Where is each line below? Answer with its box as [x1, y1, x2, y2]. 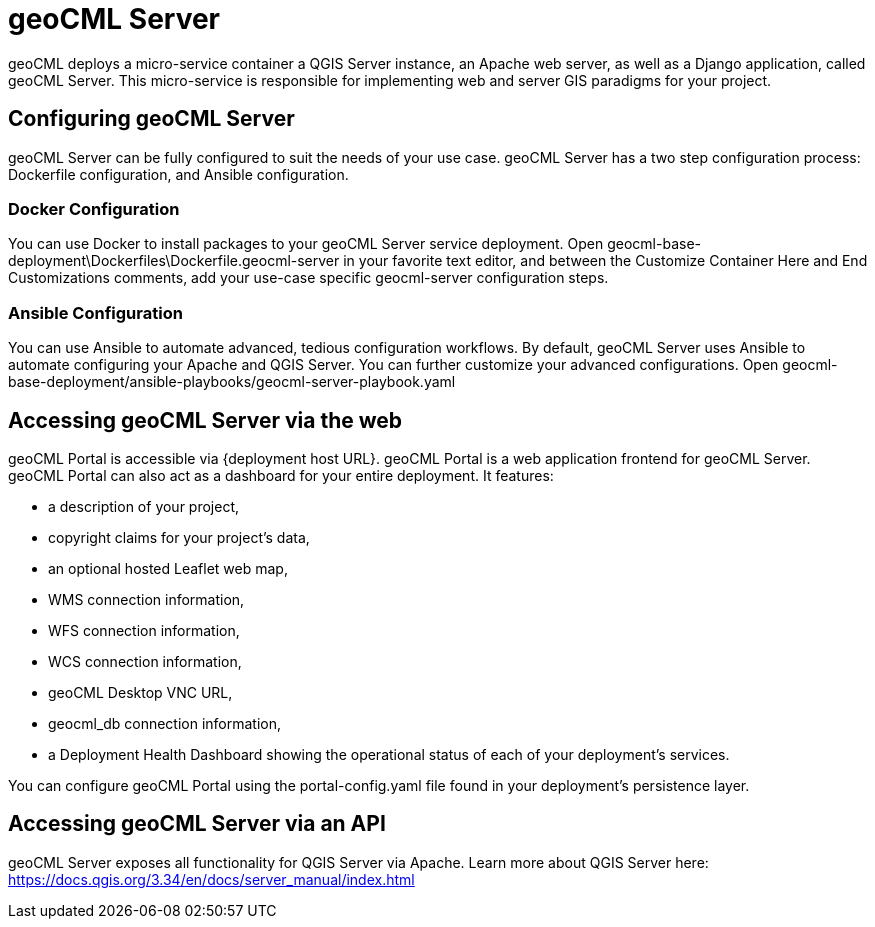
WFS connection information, [48, 621, 240, 639]
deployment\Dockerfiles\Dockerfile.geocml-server [8, 252, 340, 270]
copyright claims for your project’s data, [48, 528, 310, 546]
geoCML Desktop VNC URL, [48, 683, 233, 701]
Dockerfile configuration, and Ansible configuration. [8, 165, 349, 183]
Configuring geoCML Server [8, 106, 295, 132]
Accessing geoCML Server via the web [8, 407, 402, 433]
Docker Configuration [8, 198, 180, 219]
